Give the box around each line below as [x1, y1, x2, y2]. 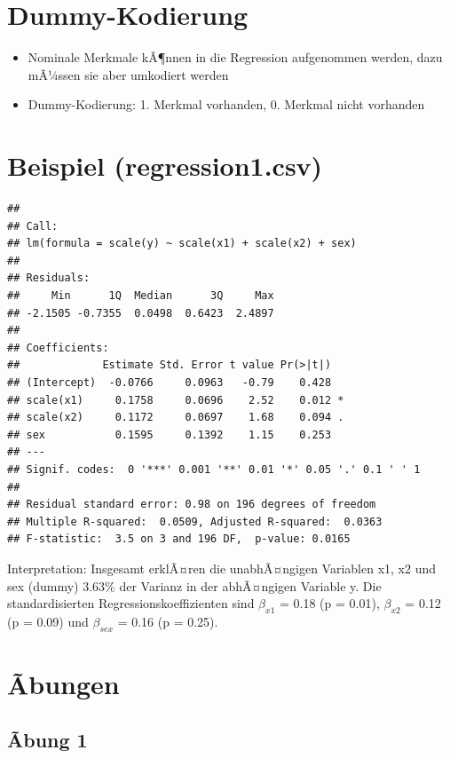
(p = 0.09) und [7, 612, 89, 630]
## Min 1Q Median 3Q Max [7, 289, 274, 302]
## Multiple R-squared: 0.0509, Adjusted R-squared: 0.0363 [7, 515, 383, 528]
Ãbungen [7, 665, 120, 701]
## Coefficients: [7, 341, 109, 354]
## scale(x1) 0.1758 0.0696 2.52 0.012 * [7, 393, 344, 407]
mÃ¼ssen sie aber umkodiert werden [28, 65, 229, 83]
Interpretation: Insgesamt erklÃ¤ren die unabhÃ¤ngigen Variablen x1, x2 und [7, 558, 437, 577]
